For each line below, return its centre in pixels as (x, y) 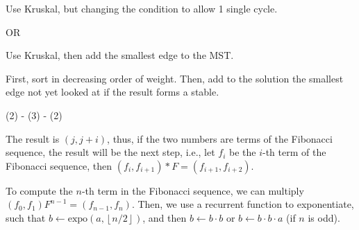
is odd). (324, 217)
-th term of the (294, 152)
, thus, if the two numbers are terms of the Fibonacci (220, 138)
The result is (33, 138)
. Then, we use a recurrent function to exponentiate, (243, 204)
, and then (165, 217)
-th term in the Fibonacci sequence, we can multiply (193, 190)
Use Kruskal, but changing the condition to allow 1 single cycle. (142, 8)
